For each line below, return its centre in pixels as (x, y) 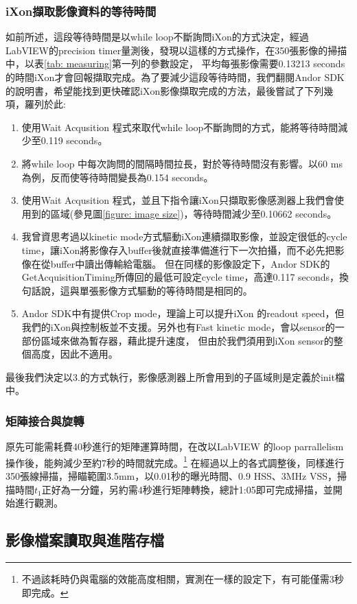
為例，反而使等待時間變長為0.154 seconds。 (117, 177)
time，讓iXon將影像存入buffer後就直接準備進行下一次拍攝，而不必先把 (178, 249)
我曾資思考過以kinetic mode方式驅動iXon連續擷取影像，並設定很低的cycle (184, 236)
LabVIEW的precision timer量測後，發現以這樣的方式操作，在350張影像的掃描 (176, 50)
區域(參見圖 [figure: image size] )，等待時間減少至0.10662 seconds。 (194, 213)
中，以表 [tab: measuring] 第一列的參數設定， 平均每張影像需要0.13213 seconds (175, 63)
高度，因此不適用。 (74, 354)
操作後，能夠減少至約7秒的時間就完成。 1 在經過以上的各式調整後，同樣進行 (175, 461)
